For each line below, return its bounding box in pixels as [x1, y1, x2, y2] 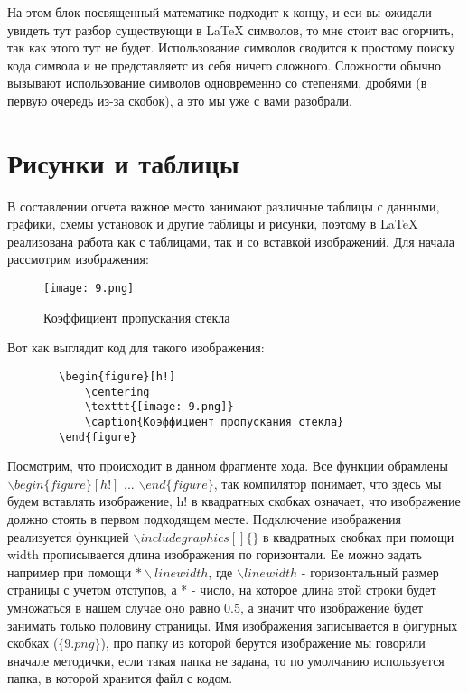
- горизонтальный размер [301, 562, 439, 581]
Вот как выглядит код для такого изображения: [7, 338, 265, 357]
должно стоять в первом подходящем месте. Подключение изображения [7, 509, 401, 528]
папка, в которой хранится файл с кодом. [7, 669, 233, 688]
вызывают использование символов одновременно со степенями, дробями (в [7, 73, 427, 92]
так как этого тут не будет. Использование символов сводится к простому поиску [7, 38, 455, 57]
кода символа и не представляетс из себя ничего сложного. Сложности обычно [7, 55, 442, 74]
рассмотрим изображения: [7, 249, 149, 268]
